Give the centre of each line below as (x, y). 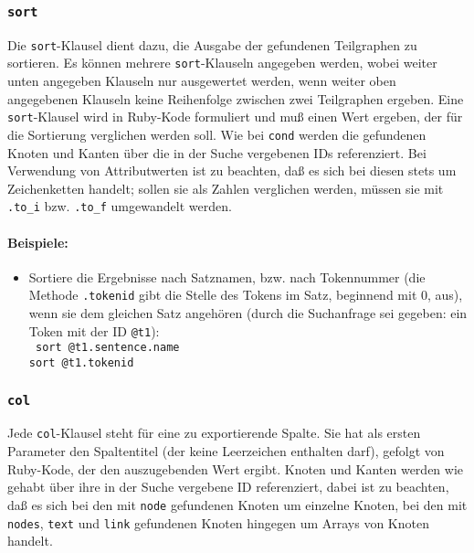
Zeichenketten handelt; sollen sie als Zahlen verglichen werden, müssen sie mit (226, 188)
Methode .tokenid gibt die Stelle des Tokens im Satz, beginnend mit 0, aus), (246, 295)
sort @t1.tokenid (81, 362)
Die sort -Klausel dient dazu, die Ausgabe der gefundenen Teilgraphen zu (212, 44)
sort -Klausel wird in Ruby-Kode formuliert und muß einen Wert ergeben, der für (235, 117)
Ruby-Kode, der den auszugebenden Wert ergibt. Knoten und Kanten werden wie (236, 468)
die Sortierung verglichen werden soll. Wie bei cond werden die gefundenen (217, 134)
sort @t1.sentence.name (107, 348)
